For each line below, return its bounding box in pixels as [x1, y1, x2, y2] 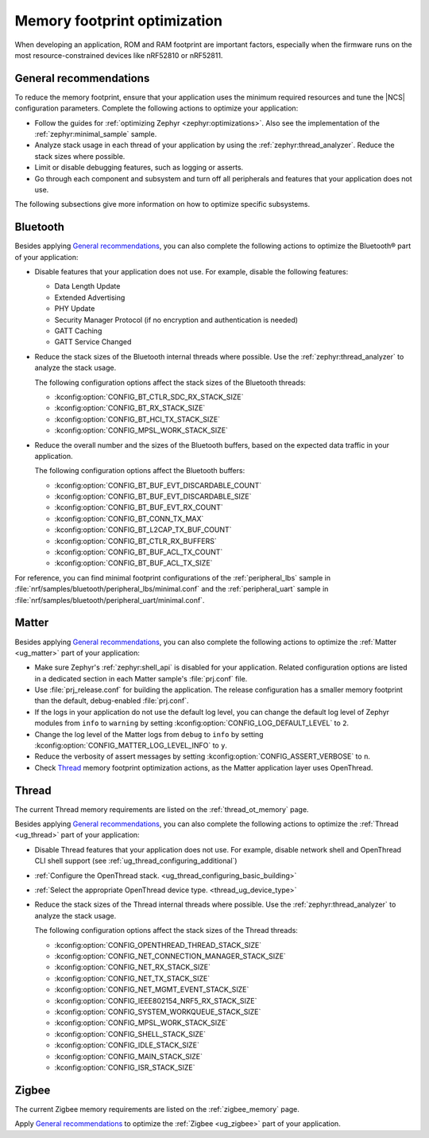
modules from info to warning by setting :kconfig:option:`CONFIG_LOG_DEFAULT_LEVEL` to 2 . [34, 718, 350, 728]
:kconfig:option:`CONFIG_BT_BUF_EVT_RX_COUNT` [54, 503, 223, 512]
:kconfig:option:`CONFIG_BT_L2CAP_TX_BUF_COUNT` [54, 525, 232, 534]
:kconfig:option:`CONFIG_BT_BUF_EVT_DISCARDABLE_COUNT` [54, 480, 262, 490]
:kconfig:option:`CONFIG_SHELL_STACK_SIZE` [54, 1029, 207, 1039]
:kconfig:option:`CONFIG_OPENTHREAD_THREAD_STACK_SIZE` [54, 940, 262, 950]
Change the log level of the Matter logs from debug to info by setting [34, 729, 264, 739]
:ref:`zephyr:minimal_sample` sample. [34, 130, 157, 139]
